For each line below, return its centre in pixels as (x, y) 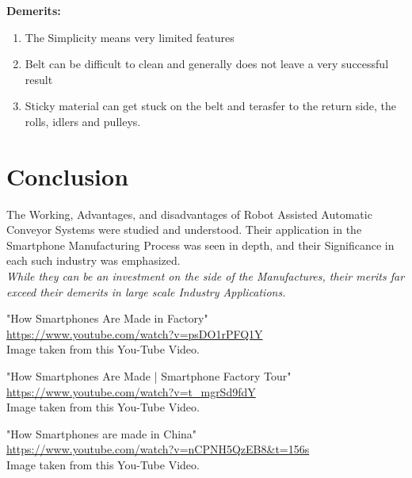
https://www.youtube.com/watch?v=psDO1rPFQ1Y (135, 333)
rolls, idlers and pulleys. (83, 121)
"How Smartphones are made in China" (102, 433)
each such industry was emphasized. (93, 260)
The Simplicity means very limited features (130, 37)
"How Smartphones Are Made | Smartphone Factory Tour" (149, 376)
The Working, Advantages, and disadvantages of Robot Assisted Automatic (189, 214)
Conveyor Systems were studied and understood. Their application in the (184, 229)
